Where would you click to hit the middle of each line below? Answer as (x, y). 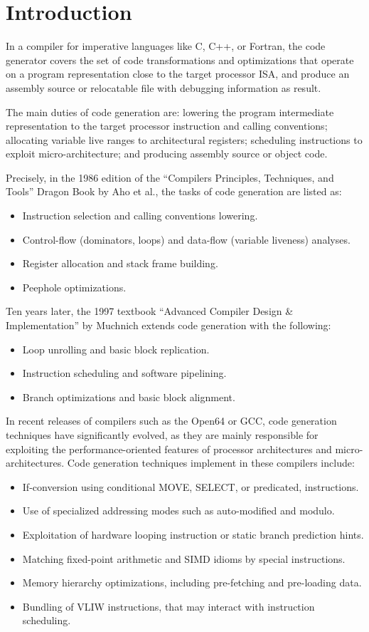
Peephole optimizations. (74, 287)
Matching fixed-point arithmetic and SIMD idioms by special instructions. (184, 558)
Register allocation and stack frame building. (120, 263)
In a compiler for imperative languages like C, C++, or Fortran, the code (166, 46)
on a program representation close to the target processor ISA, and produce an (178, 74)
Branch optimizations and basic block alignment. (129, 397)
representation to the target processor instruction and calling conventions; (167, 126)
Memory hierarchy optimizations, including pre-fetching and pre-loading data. (192, 582)
